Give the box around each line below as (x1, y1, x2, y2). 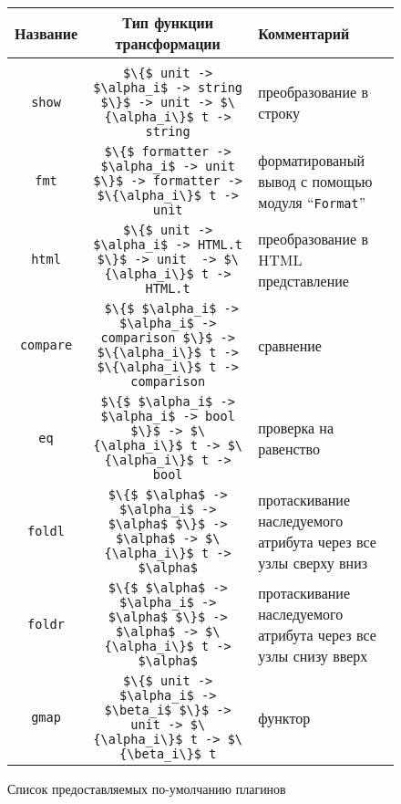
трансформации (115, 33, 221, 54)
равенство (258, 438, 321, 459)
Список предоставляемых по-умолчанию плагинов (7, 779, 286, 798)
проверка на (258, 417, 334, 438)
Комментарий (258, 22, 350, 44)
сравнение (258, 334, 322, 356)
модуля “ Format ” (258, 191, 366, 213)
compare (19, 338, 73, 352)
